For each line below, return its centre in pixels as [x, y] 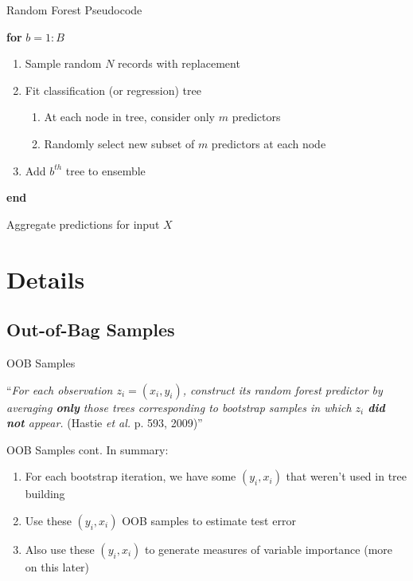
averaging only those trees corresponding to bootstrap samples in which [179, 407]
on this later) [57, 566]
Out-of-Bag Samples [91, 330]
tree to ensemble [105, 170]
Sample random [63, 63]
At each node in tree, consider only [130, 117]
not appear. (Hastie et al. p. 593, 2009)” [105, 423]
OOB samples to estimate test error [209, 520]
